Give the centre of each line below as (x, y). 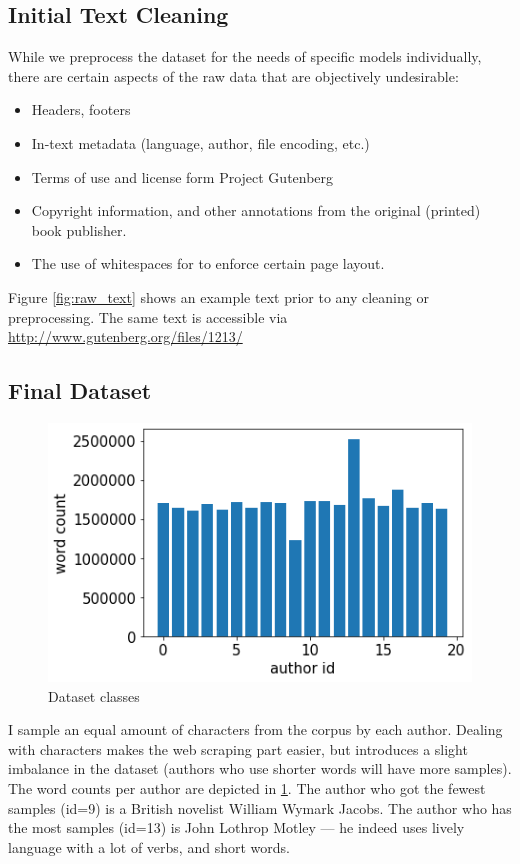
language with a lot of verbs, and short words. (149, 846)
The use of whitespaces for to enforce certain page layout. (208, 263)
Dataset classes (94, 695)
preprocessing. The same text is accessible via (148, 316)
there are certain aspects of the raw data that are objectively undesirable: (233, 75)
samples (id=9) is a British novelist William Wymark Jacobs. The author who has (260, 807)
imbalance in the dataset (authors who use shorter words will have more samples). (260, 768)
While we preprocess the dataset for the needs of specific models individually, (245, 56)
